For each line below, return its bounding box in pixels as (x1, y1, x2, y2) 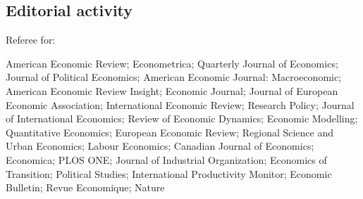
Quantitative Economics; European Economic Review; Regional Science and (6, 124, 334, 139)
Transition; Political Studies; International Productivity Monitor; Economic (6, 166, 332, 181)
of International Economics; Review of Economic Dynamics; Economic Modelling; (6, 111, 358, 126)
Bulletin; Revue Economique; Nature (6, 180, 165, 195)
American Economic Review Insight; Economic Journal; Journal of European (6, 83, 338, 98)
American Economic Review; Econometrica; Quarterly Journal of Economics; (6, 56, 338, 70)
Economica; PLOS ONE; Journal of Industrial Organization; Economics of (6, 152, 327, 167)
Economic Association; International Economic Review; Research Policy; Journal (6, 97, 355, 112)
